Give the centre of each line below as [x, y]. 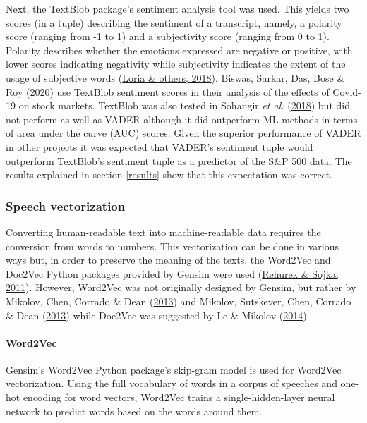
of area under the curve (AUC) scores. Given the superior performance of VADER [183, 133]
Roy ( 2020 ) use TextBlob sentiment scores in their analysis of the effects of [168, 91]
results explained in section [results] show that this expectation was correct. [169, 174]
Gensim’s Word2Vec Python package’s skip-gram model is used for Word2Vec [174, 369]
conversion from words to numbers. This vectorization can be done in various [172, 246]
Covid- [347, 91]
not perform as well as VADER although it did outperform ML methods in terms [182, 119]
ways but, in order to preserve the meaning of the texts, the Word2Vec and [168, 260]
